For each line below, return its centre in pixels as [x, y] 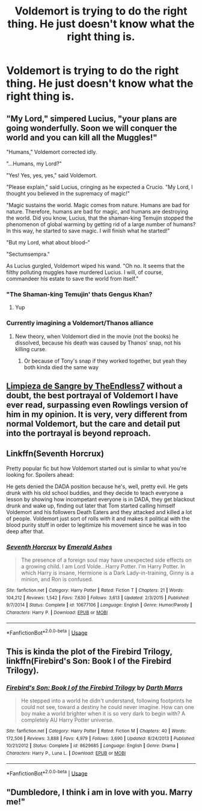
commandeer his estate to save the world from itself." [72, 278]
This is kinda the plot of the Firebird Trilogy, [89, 651]
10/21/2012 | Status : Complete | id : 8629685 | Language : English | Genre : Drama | [93, 746]
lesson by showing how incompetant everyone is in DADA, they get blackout [101, 499]
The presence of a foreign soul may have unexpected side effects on [106, 560]
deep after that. [26, 531]
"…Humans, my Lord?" [34, 164]
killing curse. [31, 349]
